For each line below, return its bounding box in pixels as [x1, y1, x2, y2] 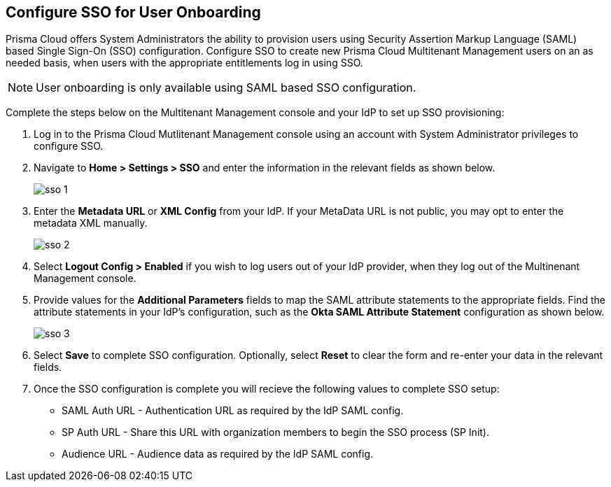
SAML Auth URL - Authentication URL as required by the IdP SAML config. [62, 404, 404, 417]
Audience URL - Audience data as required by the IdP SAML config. [62, 448, 374, 460]
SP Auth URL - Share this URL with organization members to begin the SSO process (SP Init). [62, 426, 489, 439]
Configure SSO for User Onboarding [6, 3, 261, 21]
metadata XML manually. [34, 217, 148, 230]
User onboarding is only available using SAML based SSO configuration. [36, 80, 416, 95]
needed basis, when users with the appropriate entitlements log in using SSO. [6, 57, 363, 69]
